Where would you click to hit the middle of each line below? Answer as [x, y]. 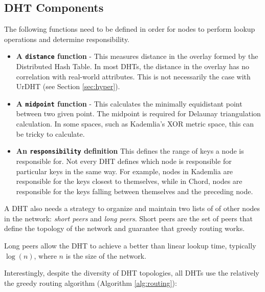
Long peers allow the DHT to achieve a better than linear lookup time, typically [130, 246]
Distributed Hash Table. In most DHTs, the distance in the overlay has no [132, 66]
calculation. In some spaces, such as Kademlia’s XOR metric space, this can [135, 124]
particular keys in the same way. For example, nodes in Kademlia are [125, 171]
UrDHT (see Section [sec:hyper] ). [68, 86]
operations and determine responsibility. [67, 39]
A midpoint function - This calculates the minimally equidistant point [129, 103]
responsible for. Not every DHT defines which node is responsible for [124, 161]
